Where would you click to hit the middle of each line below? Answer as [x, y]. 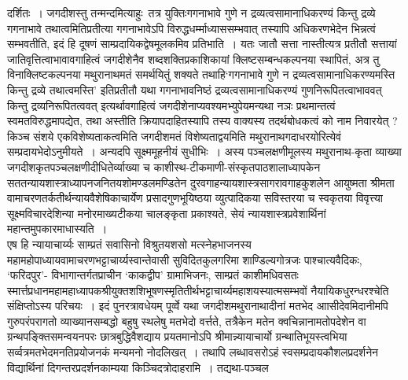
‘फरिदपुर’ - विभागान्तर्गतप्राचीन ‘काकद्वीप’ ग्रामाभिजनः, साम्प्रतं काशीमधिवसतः [153, 275]
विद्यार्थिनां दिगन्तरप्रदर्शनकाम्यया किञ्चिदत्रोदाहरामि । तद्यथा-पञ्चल [138, 367]
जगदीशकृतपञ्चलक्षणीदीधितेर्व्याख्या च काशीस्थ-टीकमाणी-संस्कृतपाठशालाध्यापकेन [164, 166]
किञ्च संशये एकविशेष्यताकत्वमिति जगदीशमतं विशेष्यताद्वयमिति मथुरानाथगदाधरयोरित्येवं [174, 136]
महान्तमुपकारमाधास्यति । [57, 229]
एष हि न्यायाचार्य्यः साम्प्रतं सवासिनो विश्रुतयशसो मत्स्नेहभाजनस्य [129, 243]
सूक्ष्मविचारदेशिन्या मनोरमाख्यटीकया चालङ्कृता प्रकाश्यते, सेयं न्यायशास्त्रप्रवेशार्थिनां [167, 213]
